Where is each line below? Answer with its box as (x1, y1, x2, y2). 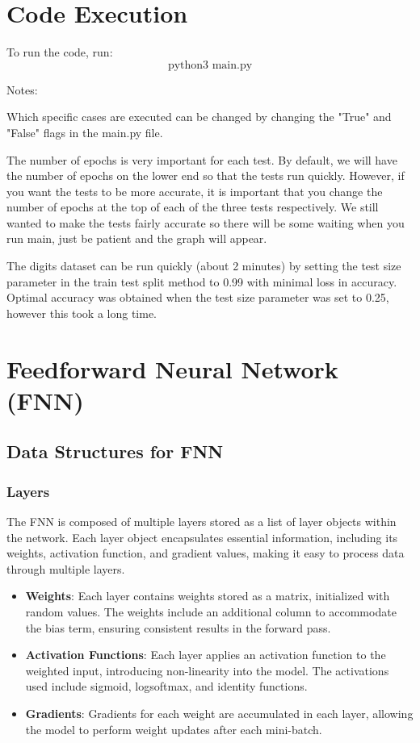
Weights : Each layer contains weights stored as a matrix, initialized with (25, 587, 390, 604)
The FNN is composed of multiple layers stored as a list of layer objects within (6, 513, 397, 529)
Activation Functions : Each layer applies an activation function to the (25, 646, 386, 663)
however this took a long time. (6, 304, 157, 321)
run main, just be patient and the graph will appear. (6, 230, 267, 247)
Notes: (6, 81, 38, 98)
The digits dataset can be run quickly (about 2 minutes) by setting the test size (6, 257, 401, 274)
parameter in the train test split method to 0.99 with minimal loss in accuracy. (6, 273, 397, 290)
